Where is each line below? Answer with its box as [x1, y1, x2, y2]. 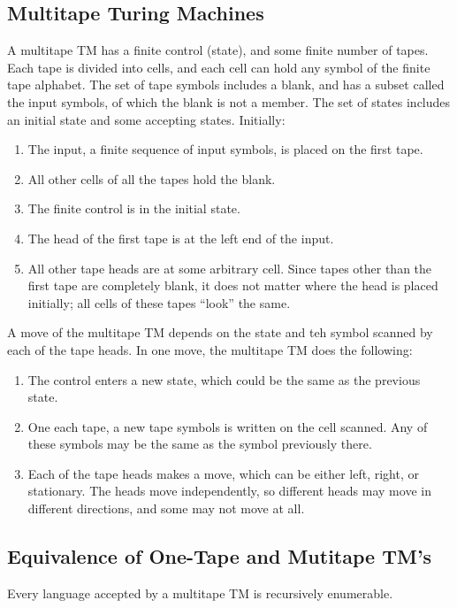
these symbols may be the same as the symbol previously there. [27, 435, 372, 453]
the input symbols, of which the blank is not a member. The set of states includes [7, 92, 451, 111]
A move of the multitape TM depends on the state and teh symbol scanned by [7, 323, 433, 342]
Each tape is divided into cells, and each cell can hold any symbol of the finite [7, 58, 430, 76]
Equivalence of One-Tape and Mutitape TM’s [7, 543, 432, 570]
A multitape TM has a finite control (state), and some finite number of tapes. [7, 41, 429, 59]
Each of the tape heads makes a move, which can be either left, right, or [27, 464, 419, 482]
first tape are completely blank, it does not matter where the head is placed [27, 276, 438, 295]
